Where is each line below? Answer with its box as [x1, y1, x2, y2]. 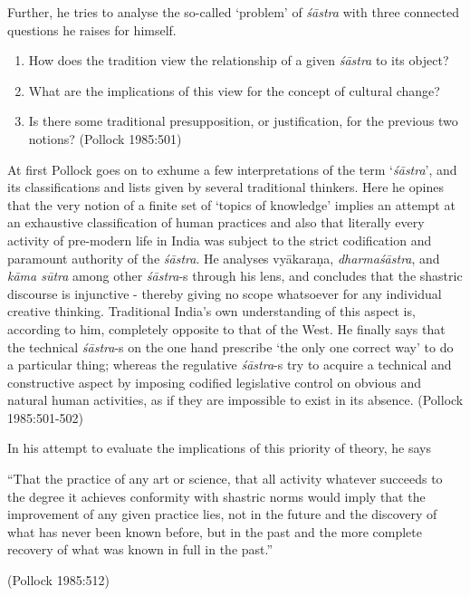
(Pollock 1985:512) [7, 571, 110, 590]
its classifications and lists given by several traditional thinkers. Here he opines [7, 178, 444, 197]
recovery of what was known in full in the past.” [7, 540, 273, 559]
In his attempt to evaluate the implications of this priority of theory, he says [7, 438, 431, 457]
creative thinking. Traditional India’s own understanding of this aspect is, [7, 302, 416, 321]
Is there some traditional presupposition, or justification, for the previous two [28, 111, 458, 130]
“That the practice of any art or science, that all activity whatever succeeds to [7, 469, 443, 488]
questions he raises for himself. [7, 20, 177, 39]
